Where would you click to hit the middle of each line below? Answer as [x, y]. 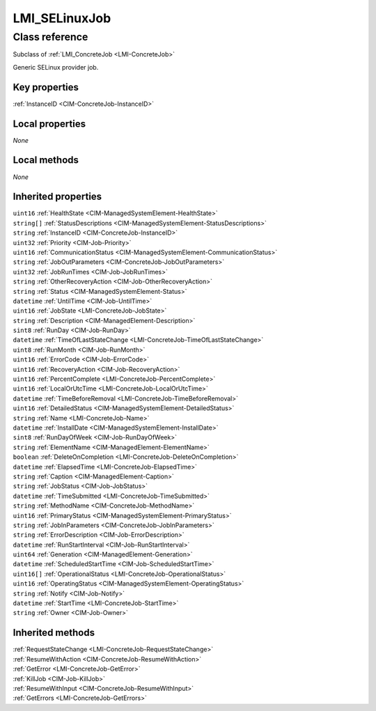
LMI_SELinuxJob [62, 18]
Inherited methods [54, 633]
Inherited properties [57, 197]
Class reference [50, 37]
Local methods [46, 160]
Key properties [46, 87]
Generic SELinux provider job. [56, 67]
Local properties [49, 124]
